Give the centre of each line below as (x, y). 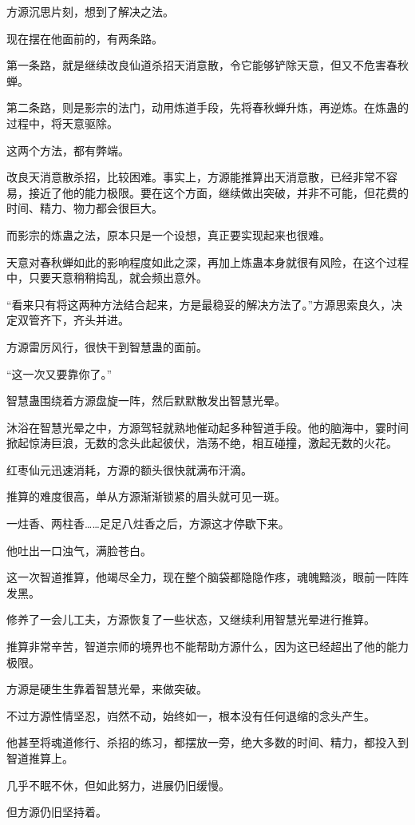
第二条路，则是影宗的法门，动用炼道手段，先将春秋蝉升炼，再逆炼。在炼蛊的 (207, 107)
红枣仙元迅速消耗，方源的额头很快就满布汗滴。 (129, 469)
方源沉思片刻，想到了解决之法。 (90, 11)
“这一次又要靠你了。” (59, 373)
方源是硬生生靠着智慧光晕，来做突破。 (107, 689)
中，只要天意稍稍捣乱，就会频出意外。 (107, 278)
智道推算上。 (40, 758)
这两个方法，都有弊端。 (68, 150)
